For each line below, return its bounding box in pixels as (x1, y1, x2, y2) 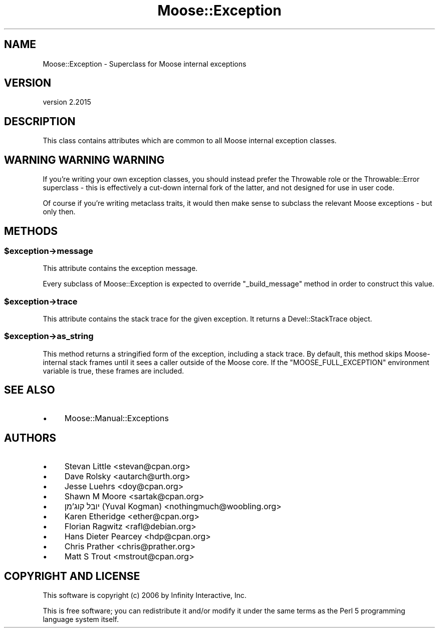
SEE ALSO (4, 384, 55, 397)
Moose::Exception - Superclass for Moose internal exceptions (43, 59, 247, 68)
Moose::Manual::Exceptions (64, 413, 169, 423)
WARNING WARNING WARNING (4, 153, 165, 166)
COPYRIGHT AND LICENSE (4, 569, 140, 582)
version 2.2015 (43, 98, 91, 107)
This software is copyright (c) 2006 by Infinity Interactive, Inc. (43, 591, 247, 600)
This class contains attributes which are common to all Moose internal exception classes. (43, 136, 337, 145)
